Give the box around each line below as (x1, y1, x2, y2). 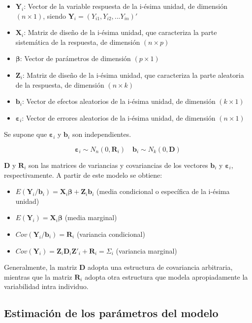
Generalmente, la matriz (4, 262, 77, 272)
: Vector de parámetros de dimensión (20, 53, 131, 64)
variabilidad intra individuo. (4, 281, 89, 291)
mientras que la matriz (4, 271, 72, 282)
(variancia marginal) (116, 245, 177, 256)
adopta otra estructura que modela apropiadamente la (85, 271, 248, 282)
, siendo (43, 10, 66, 21)
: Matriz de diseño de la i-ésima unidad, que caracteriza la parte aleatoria (22, 69, 244, 80)
